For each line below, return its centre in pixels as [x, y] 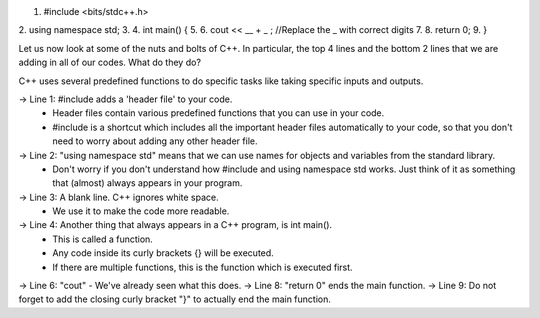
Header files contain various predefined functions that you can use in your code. [218, 113]
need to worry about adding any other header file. [155, 141]
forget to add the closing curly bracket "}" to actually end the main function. [175, 299]
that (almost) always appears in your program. [147, 183]
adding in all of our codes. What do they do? [110, 62]
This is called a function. [103, 239]
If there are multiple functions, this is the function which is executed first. [203, 267]
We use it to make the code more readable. [141, 211]
